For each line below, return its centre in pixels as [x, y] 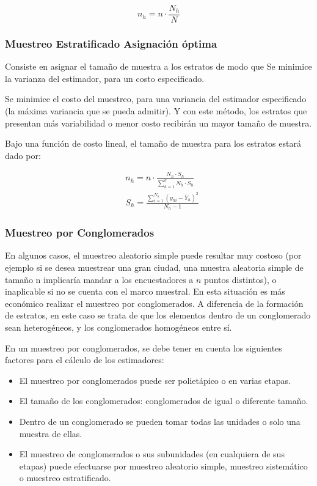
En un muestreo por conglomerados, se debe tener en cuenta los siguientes [144, 348]
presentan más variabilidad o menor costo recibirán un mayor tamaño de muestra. [158, 123]
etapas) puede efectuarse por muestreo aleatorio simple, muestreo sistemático [163, 466]
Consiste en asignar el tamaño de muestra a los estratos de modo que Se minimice [158, 66]
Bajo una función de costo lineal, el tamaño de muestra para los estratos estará [153, 143]
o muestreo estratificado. [65, 478]
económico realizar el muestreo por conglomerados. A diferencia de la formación [154, 303]
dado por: [23, 155]
